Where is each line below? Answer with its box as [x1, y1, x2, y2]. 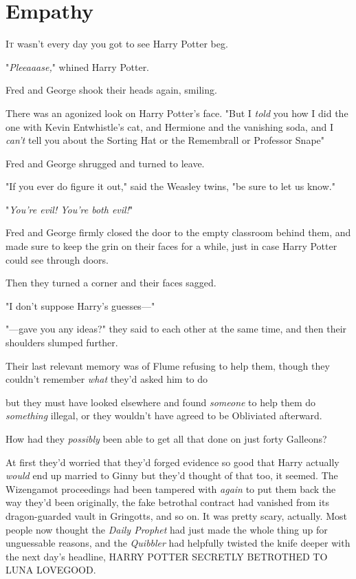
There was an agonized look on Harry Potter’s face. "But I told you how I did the [5, 105, 348, 120]
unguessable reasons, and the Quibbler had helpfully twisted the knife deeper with [5, 536, 351, 550]
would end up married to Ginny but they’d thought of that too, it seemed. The [5, 468, 338, 483]
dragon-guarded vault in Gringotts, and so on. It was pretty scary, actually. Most [5, 508, 347, 523]
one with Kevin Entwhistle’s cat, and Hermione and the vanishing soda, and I [5, 119, 333, 134]
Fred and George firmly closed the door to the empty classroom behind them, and [5, 225, 351, 240]
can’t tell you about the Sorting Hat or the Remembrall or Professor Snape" [5, 133, 325, 147]
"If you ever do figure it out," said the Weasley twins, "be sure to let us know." [5, 179, 335, 193]
